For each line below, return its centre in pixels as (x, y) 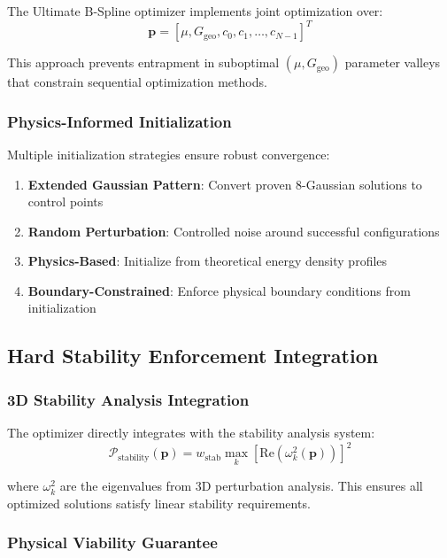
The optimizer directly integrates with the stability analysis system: (191, 433)
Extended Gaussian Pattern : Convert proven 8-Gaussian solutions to (225, 184)
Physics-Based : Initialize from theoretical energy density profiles (208, 261)
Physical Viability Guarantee (112, 542)
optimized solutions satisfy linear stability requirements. (159, 503)
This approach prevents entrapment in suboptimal (143, 62)
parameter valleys (393, 62)
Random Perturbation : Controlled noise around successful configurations (234, 231)
